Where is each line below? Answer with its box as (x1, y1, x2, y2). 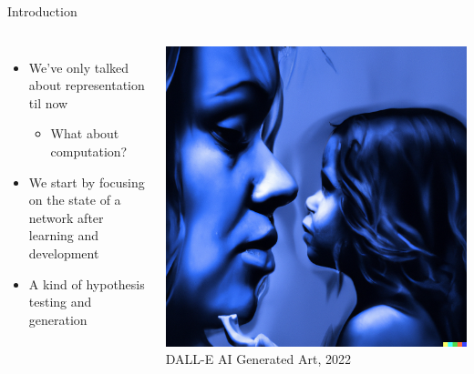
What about (50, 124, 119, 143)
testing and (28, 292, 92, 311)
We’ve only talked (28, 57, 129, 76)
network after (28, 207, 104, 227)
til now (28, 93, 68, 112)
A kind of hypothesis (28, 274, 145, 293)
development (28, 243, 99, 262)
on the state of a (28, 190, 121, 209)
